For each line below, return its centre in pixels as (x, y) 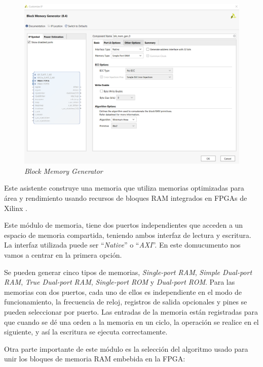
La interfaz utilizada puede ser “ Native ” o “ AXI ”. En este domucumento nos (122, 245)
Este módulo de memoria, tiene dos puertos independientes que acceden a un (124, 225)
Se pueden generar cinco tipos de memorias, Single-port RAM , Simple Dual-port (128, 272)
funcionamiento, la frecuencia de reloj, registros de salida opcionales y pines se (126, 302)
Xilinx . (16, 208)
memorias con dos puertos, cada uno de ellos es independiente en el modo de (123, 292)
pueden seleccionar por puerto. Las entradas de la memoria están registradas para (131, 311)
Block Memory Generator (64, 171)
